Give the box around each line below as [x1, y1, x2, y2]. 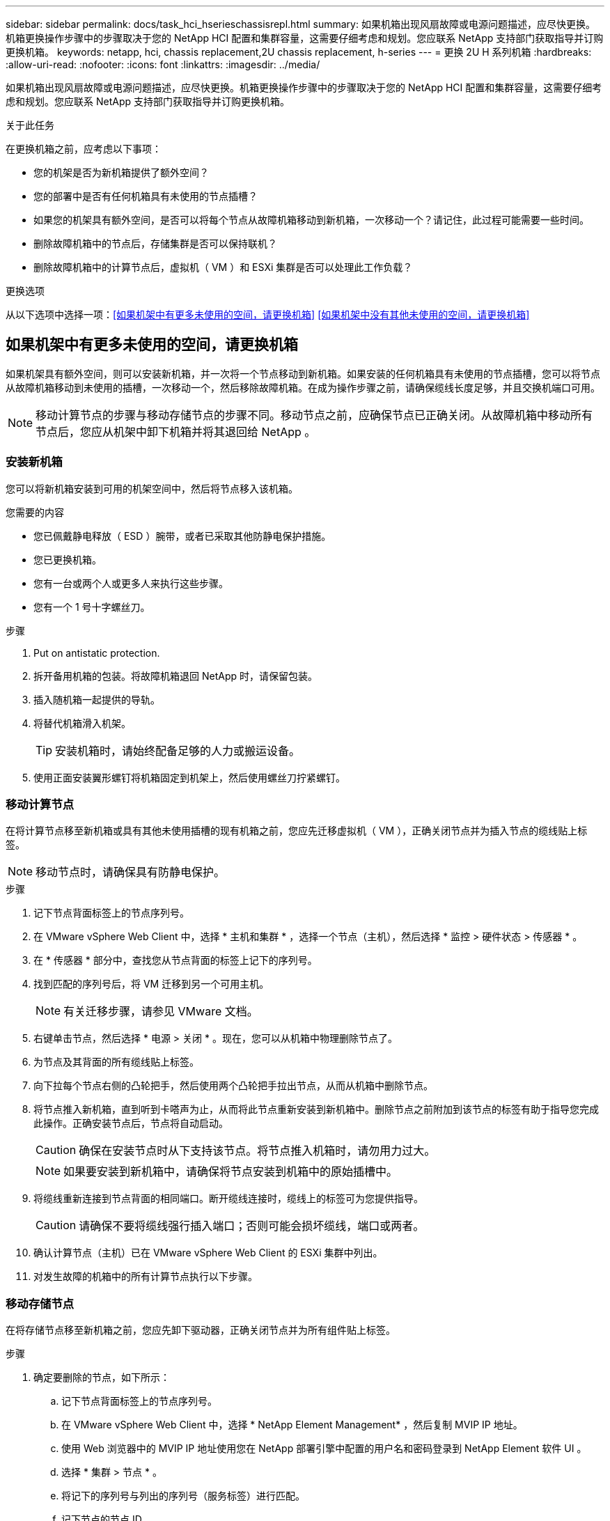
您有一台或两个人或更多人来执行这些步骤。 [33, 577, 228, 589]
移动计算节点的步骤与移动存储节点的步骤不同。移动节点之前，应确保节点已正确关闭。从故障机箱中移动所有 [36, 407, 593, 422]
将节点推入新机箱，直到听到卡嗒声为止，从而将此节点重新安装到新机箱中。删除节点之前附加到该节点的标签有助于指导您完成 [33, 1103, 599, 1116]
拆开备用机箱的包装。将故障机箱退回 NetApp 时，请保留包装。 [33, 669, 318, 682]
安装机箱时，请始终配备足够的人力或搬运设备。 [55, 743, 301, 758]
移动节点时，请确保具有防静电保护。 [36, 865, 226, 880]
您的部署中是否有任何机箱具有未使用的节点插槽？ [33, 190, 258, 202]
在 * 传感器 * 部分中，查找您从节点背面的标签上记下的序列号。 [33, 954, 318, 967]
